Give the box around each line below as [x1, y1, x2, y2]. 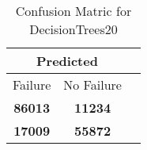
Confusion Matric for [15, 2, 132, 20]
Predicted [36, 52, 98, 70]
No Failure [63, 75, 122, 94]
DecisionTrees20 [29, 20, 118, 38]
